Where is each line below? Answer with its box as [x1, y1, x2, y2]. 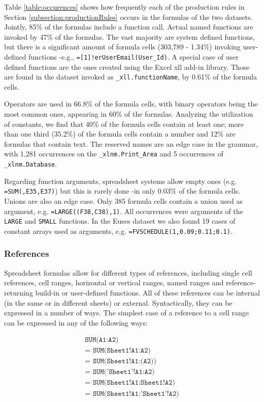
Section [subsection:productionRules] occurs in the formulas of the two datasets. [4, 11, 253, 22]
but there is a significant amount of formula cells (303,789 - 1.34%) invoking [4, 41, 241, 52]
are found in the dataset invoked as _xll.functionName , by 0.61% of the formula [4, 71, 257, 82]
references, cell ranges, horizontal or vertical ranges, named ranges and [4, 277, 224, 288]
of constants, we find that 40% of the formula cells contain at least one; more [4, 118, 244, 129]
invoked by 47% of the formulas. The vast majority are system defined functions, [4, 31, 255, 42]
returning [4, 287, 33, 298]
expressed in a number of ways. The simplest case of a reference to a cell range [4, 307, 249, 318]
